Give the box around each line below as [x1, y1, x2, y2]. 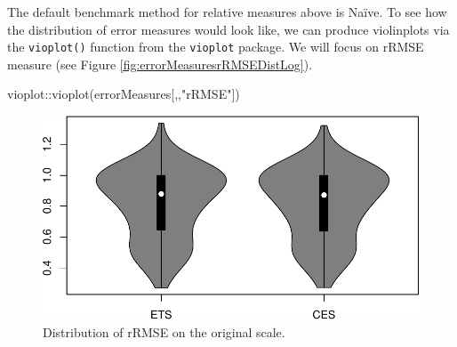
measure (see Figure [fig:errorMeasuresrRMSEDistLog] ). [7, 54, 313, 73]
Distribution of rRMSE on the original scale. [43, 322, 285, 341]
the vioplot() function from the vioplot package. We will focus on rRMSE [7, 37, 424, 56]
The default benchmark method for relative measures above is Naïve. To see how [7, 3, 447, 20]
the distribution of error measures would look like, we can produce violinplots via [7, 20, 450, 38]
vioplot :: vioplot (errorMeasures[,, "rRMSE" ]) [7, 85, 240, 103]
